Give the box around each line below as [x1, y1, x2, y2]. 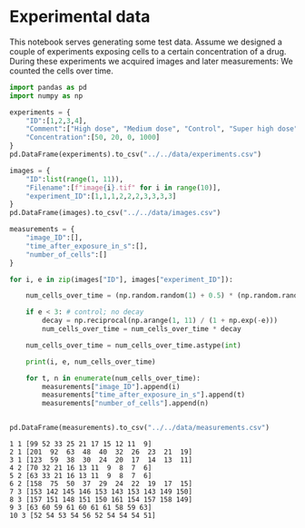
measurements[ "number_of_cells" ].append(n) [42, 399, 209, 408]
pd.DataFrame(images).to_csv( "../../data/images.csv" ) [9, 209, 221, 218]
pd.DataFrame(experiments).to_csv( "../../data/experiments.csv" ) [9, 150, 261, 160]
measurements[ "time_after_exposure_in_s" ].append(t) [42, 390, 246, 400]
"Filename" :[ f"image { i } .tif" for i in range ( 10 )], [25, 183, 221, 192]
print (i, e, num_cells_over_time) [25, 357, 156, 367]
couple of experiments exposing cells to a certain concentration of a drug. [9, 45, 287, 56]
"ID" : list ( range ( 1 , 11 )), [25, 174, 124, 183]
